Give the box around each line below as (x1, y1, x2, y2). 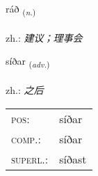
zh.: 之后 (6, 83, 44, 97)
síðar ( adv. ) (6, 54, 50, 70)
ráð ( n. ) (6, 1, 36, 17)
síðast (59, 150, 87, 167)
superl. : (11, 150, 49, 167)
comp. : (11, 130, 41, 147)
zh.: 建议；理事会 (6, 30, 83, 45)
